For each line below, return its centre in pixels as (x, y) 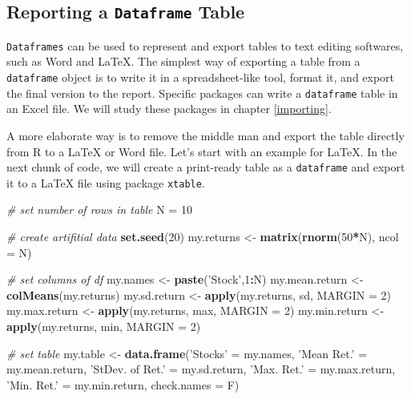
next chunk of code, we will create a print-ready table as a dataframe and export (206, 167)
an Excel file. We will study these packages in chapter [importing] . (169, 109)
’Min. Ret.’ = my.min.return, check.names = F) (123, 384)
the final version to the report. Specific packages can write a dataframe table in (202, 93)
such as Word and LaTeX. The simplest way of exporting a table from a (183, 61)
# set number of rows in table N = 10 (99, 210)
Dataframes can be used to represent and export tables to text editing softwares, (205, 45)
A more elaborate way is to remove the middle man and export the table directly (205, 135)
